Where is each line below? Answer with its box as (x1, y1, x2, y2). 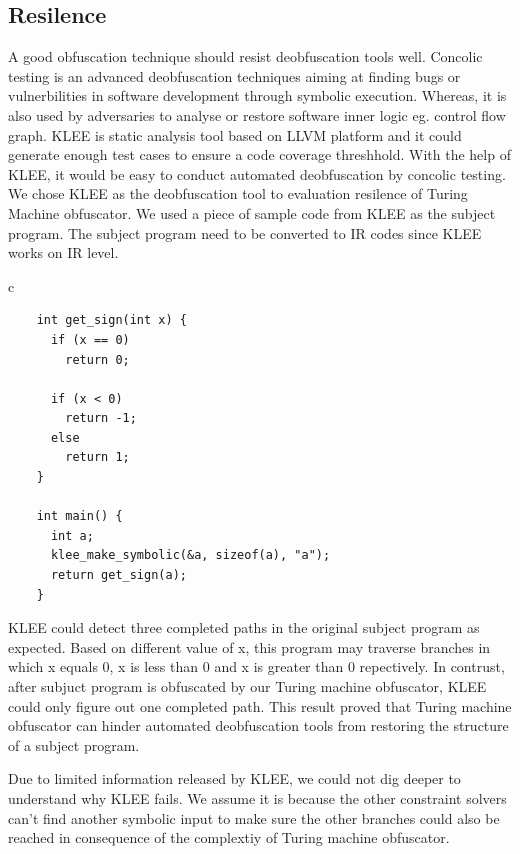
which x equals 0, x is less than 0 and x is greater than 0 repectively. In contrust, (8, 656, 505, 677)
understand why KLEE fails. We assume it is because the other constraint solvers (8, 787, 507, 808)
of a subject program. (8, 734, 140, 755)
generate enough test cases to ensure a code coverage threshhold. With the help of (8, 144, 511, 165)
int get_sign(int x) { (36, 313, 187, 328)
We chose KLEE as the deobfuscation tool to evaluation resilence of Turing (8, 183, 468, 204)
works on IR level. (8, 242, 119, 263)
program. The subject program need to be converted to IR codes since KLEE (8, 222, 482, 243)
